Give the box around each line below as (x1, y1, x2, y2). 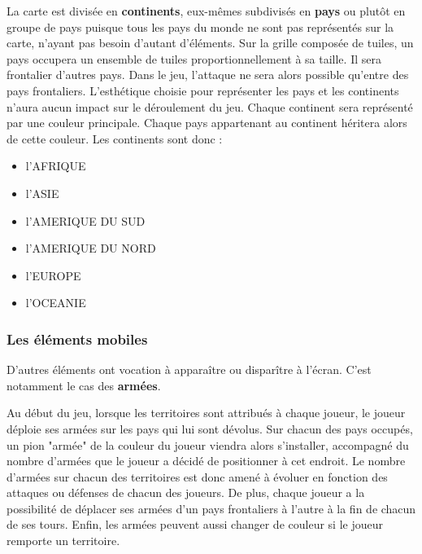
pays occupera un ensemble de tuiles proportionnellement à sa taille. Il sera (7, 50, 381, 67)
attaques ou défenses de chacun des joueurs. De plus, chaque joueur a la (7, 484, 365, 501)
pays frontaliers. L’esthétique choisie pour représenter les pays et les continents (7, 81, 399, 99)
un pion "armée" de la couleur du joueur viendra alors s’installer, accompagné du (7, 436, 409, 453)
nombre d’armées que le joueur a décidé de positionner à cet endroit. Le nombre (7, 452, 406, 469)
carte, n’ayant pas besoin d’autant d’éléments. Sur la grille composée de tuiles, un (7, 34, 414, 51)
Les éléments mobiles (7, 328, 148, 349)
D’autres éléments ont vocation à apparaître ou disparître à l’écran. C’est (7, 361, 372, 378)
